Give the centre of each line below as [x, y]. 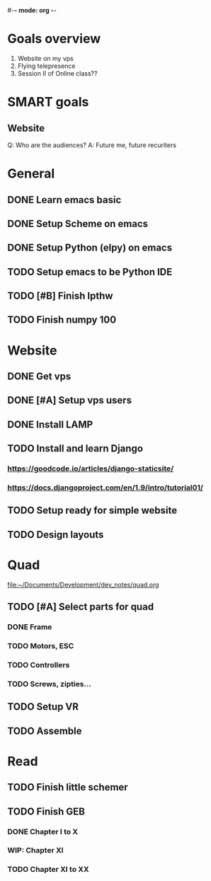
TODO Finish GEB [46, 811]
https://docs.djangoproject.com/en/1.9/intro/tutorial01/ [105, 488]
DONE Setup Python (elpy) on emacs [90, 248]
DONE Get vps [39, 377]
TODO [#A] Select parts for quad [81, 607]
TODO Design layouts [56, 535]
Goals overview [54, 39]
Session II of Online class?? [57, 73]
